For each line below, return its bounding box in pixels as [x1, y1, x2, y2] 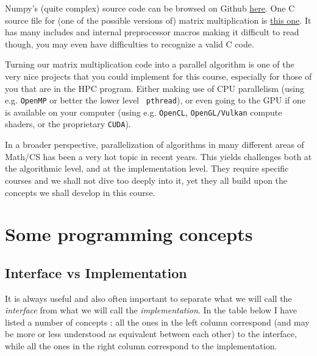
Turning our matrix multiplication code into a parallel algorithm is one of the [5, 58, 294, 71]
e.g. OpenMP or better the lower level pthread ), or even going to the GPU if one [5, 94, 306, 106]
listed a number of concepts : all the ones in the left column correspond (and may [5, 315, 310, 328]
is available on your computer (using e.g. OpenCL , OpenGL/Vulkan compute [5, 105, 282, 118]
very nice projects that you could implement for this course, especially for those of [5, 69, 312, 82]
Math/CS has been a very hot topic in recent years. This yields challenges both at [5, 150, 312, 162]
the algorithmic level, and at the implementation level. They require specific [5, 162, 289, 175]
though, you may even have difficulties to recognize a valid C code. [5, 37, 254, 50]
